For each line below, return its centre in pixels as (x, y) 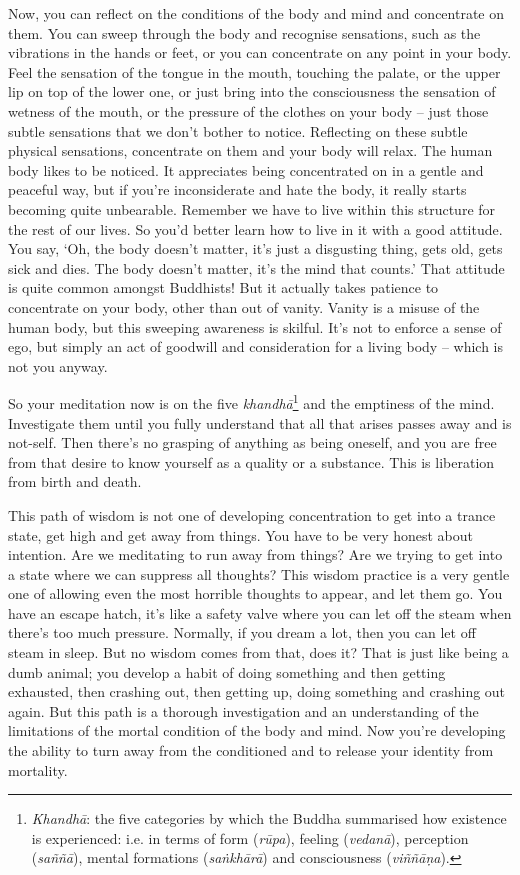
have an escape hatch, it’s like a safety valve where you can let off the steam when (260, 612)
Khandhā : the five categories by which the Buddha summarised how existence (269, 818)
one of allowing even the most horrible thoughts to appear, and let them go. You (255, 593)
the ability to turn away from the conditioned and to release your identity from (251, 750)
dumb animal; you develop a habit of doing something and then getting (227, 671)
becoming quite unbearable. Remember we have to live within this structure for (252, 208)
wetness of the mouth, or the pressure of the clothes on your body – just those (248, 110)
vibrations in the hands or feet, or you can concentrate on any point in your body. (260, 52)
